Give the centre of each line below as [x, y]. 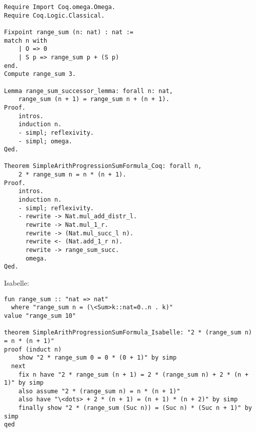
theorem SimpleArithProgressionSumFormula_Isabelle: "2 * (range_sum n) [128, 333]
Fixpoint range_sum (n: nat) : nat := [69, 32]
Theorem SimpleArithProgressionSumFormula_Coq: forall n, [103, 166]
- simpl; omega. [45, 141]
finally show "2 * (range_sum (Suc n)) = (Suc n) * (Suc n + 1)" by [135, 408]
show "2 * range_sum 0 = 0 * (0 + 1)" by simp [97, 358]
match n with [26, 40]
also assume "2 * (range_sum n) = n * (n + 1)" [99, 391]
